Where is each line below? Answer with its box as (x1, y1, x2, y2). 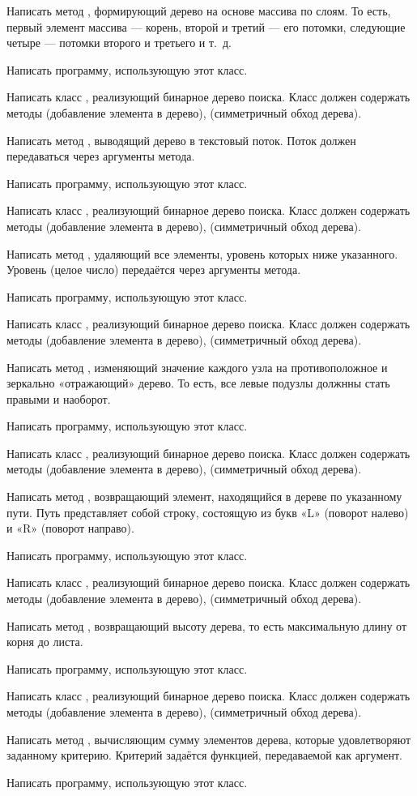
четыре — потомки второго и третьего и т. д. (6, 34, 232, 51)
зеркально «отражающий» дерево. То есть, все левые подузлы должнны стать (6, 374, 390, 392)
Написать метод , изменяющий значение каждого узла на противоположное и (6, 358, 388, 375)
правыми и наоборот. (6, 390, 111, 407)
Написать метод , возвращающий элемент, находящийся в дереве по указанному (6, 488, 402, 505)
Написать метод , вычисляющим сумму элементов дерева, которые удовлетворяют (6, 730, 411, 747)
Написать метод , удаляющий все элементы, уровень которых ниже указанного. (6, 245, 398, 262)
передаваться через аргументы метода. (6, 148, 195, 165)
